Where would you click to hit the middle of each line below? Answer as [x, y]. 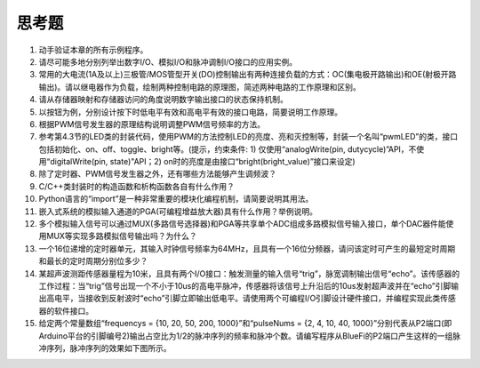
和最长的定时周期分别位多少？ [93, 261]
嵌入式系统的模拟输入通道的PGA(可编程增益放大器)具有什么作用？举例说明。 [178, 211]
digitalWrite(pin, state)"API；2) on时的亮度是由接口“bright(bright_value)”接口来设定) [203, 162]
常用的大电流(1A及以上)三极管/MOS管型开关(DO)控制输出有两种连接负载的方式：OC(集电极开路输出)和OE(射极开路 [248, 75]
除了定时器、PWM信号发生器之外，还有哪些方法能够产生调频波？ [158, 174]
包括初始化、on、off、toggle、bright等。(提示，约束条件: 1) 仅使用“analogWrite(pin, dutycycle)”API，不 [228, 149]
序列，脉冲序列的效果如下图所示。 [108, 348]
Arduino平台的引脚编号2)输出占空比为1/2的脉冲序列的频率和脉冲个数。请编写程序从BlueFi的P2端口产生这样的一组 [246, 336]
